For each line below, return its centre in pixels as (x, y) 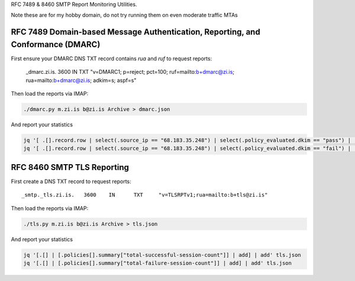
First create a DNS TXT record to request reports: (71, 181)
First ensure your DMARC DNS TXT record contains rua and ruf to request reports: (112, 58)
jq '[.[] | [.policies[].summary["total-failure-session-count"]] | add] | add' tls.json (158, 263)
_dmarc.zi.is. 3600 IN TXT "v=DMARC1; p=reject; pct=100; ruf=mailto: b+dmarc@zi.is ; (130, 72)
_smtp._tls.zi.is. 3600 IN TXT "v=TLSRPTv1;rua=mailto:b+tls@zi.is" (145, 195)
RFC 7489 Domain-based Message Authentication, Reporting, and (135, 32)
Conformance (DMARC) (56, 44)
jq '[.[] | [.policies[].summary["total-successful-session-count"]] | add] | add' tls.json (162, 255)
